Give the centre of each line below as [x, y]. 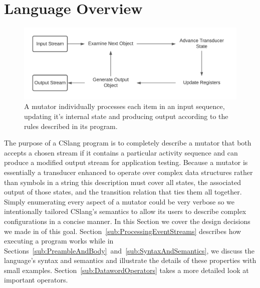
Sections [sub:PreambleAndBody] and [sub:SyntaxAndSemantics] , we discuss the [129, 250]
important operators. [36, 280]
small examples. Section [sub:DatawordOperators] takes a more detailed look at [126, 270]
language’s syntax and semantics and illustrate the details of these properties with [130, 260]
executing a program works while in [59, 241]
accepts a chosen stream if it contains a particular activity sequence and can [121, 152]
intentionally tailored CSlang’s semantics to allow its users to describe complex [125, 211]
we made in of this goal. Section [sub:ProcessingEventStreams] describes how [123, 231]
